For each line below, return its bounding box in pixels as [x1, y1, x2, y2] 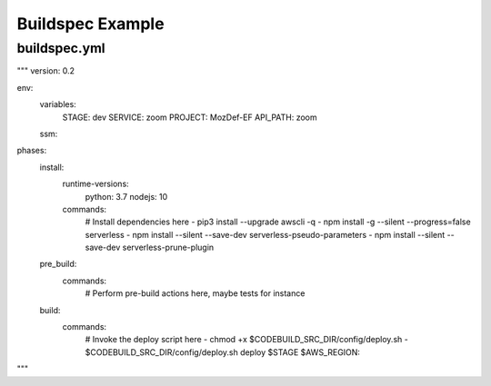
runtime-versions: [62, 178, 129, 190]
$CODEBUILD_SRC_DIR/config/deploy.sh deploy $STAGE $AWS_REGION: [85, 346, 361, 358]
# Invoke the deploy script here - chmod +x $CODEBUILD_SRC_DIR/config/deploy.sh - [85, 334, 408, 345]
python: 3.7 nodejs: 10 [85, 191, 168, 202]
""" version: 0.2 [16, 65, 75, 76]
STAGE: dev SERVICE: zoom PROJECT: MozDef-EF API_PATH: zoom [62, 112, 317, 123]
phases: [16, 145, 47, 156]
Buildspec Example [16, 14, 165, 34]
